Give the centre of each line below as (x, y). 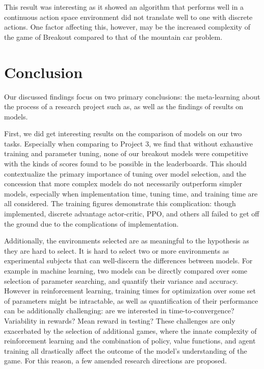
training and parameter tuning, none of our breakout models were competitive (126, 153)
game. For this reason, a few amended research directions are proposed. (115, 361)
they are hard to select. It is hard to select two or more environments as (117, 250)
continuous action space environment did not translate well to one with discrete (128, 17)
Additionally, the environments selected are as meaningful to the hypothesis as (127, 241)
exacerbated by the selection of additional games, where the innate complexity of (130, 330)
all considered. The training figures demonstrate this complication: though (120, 203)
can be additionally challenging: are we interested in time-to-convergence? (119, 311)
